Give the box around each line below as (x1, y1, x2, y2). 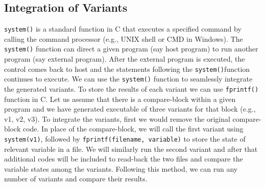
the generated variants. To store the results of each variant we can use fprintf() (4, 84, 259, 94)
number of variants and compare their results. (4, 173, 148, 184)
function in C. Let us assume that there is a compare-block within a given (4, 93, 236, 104)
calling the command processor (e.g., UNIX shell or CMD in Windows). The (4, 33, 243, 44)
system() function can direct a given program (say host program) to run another (4, 43, 258, 54)
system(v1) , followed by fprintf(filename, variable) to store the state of (4, 133, 246, 144)
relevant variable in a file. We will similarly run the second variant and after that (4, 143, 258, 154)
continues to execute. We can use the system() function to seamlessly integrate (4, 73, 253, 84)
